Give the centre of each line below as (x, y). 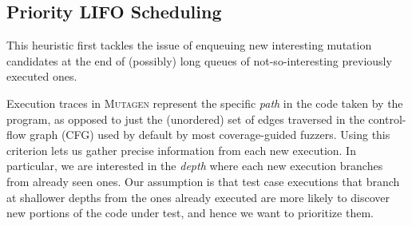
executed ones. (42, 76)
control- (387, 119)
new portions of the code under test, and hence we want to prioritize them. (190, 213)
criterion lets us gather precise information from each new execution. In (181, 150)
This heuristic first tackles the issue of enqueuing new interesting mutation (189, 45)
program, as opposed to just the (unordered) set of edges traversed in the (186, 119)
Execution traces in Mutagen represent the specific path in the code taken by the (205, 103)
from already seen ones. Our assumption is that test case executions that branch (203, 181)
